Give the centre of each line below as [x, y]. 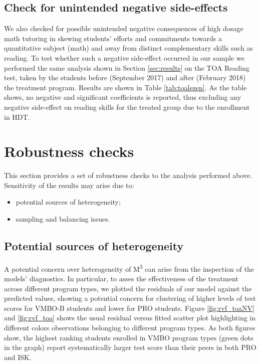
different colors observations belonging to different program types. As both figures [130, 328]
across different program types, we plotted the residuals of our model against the [128, 288]
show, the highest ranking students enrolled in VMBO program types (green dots [129, 337]
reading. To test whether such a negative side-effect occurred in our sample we [124, 57]
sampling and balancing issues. [63, 219]
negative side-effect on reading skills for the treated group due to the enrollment [127, 107]
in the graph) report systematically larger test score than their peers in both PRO [130, 347]
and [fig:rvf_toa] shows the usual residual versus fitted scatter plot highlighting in [130, 318]
